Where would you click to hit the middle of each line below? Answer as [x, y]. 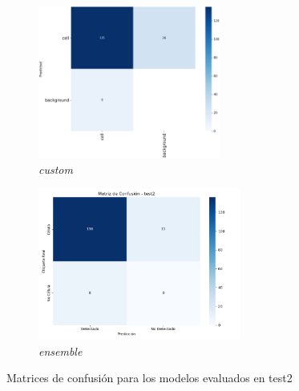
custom [56, 169]
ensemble [61, 351]
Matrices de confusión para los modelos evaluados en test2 [149, 378]
